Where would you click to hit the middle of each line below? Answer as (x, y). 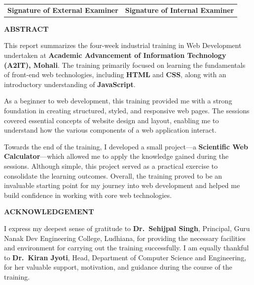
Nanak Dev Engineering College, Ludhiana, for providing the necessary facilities (125, 238)
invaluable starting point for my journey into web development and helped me (122, 185)
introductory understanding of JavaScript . (70, 84)
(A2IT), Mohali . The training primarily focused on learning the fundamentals (125, 65)
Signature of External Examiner (63, 10)
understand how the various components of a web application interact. (110, 130)
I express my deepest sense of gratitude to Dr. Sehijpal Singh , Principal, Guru (127, 228)
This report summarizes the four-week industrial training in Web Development (123, 45)
